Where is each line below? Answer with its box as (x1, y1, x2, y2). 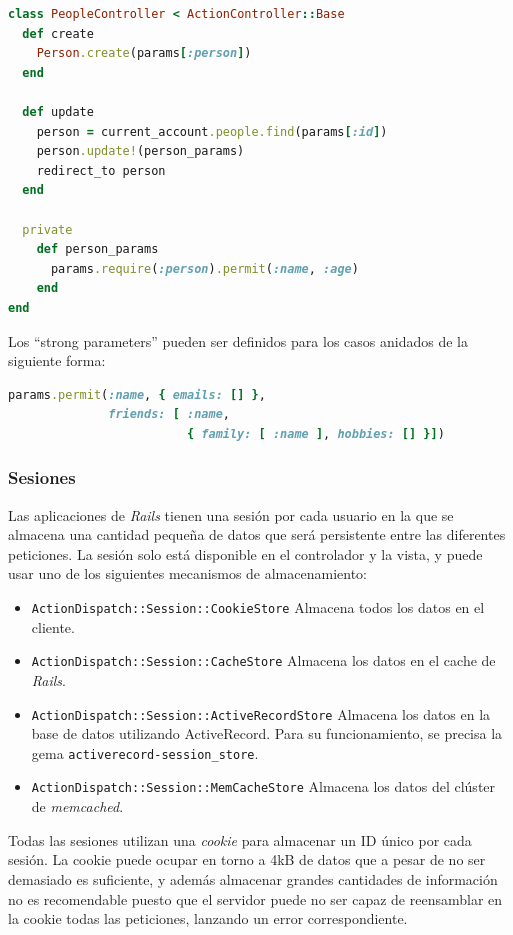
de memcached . (31, 796, 124, 817)
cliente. (31, 616, 75, 637)
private (22, 222, 73, 237)
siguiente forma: (8, 350, 106, 371)
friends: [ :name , (108, 407, 230, 422)
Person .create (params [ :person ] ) (36, 46, 252, 61)
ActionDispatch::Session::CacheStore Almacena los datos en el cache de (31, 650, 496, 671)
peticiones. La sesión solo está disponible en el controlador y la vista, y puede (8, 543, 483, 564)
